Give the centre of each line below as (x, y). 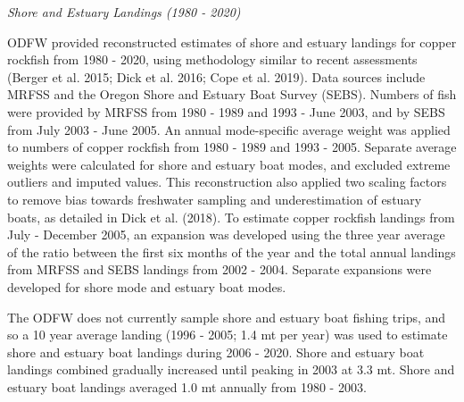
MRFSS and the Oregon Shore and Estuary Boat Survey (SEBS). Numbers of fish (232, 94)
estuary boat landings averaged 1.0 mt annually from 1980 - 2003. (187, 386)
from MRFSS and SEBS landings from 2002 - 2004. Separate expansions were (220, 269)
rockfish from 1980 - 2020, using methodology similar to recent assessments (212, 59)
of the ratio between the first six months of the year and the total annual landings (232, 251)
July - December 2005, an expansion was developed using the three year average (226, 234)
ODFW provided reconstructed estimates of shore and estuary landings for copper (232, 42)
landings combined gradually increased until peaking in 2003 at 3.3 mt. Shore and (231, 369)
